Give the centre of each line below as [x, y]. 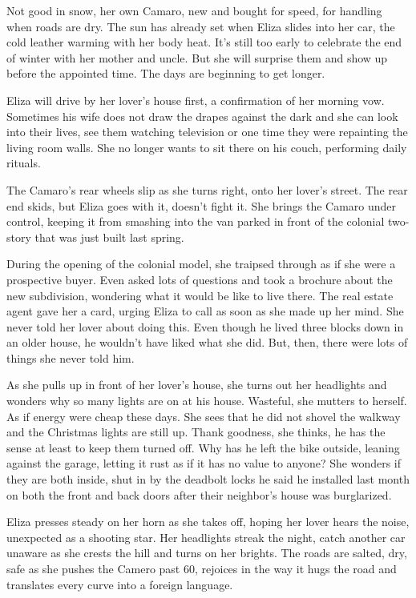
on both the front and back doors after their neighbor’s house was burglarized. [199, 494]
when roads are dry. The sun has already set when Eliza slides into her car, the [201, 26]
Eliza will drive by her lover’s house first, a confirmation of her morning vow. [196, 100]
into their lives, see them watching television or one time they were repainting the [207, 132]
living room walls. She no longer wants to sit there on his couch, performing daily [207, 147]
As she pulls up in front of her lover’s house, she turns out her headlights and [197, 385]
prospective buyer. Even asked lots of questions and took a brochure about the [200, 279]
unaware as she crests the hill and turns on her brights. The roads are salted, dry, [207, 553]
